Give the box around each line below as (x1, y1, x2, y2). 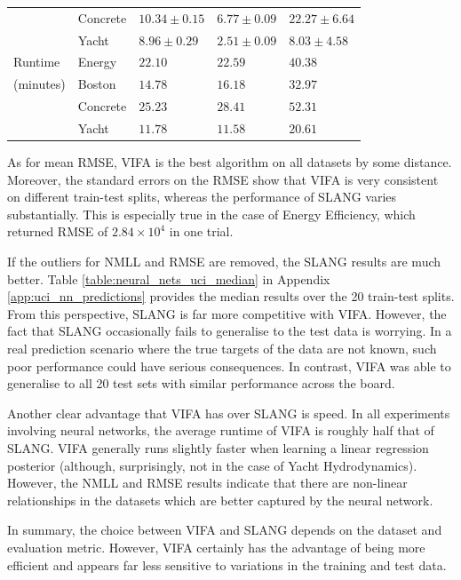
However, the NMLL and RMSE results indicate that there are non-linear (7, 473, 408, 492)
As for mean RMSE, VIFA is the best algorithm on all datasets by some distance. (7, 153, 452, 171)
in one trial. (169, 222, 234, 241)
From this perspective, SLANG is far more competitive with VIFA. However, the (7, 304, 447, 322)
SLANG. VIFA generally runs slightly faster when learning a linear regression (7, 438, 429, 457)
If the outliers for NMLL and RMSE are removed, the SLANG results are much (7, 252, 441, 271)
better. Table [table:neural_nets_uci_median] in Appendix (7, 269, 330, 288)
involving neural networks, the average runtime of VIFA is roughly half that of (7, 421, 434, 440)
